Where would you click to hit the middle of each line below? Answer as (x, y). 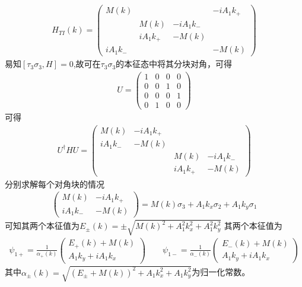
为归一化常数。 (221, 272)
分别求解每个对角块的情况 (55, 184)
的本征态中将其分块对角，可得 (174, 64)
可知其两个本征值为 (42, 226)
